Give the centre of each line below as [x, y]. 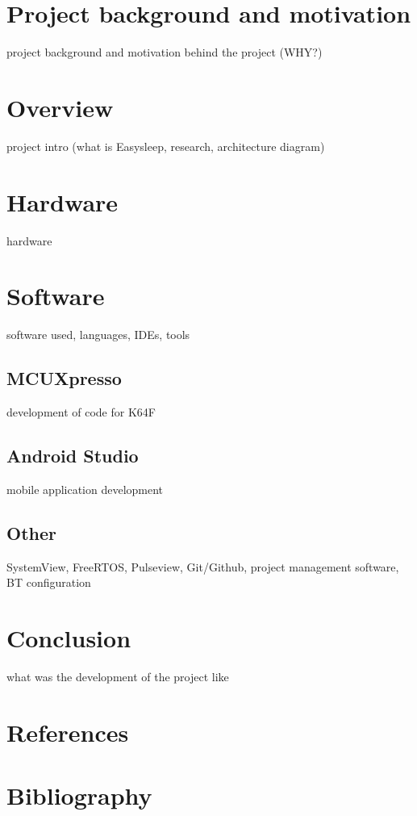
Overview [60, 107]
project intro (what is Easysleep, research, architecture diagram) [166, 146]
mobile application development [85, 489]
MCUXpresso [64, 378]
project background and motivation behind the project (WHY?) [165, 52]
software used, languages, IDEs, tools [98, 335]
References [68, 732]
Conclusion [69, 638]
